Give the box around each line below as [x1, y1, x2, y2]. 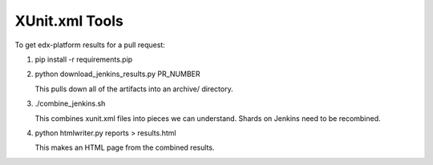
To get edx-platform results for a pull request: [14, 40, 166, 50]
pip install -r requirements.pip [34, 54, 133, 64]
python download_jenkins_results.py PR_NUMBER [34, 69, 200, 79]
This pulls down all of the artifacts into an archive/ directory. [34, 84, 233, 94]
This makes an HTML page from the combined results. [34, 143, 215, 152]
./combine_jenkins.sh [34, 99, 106, 108]
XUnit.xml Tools [14, 12, 123, 30]
